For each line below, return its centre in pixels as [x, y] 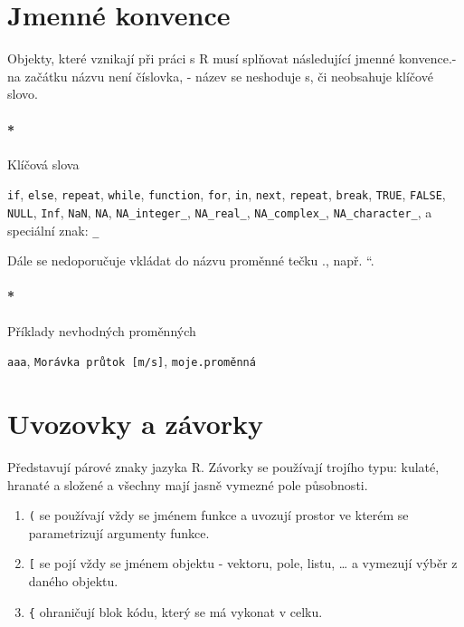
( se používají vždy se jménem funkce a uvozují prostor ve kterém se [218, 515]
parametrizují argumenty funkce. [119, 532]
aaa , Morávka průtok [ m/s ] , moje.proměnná [132, 361]
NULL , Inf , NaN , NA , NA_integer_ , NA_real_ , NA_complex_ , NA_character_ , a [220, 212]
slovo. [23, 94]
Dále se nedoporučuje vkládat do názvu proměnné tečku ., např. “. [191, 260]
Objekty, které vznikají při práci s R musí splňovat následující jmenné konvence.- [232, 58]
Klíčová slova [43, 164]
